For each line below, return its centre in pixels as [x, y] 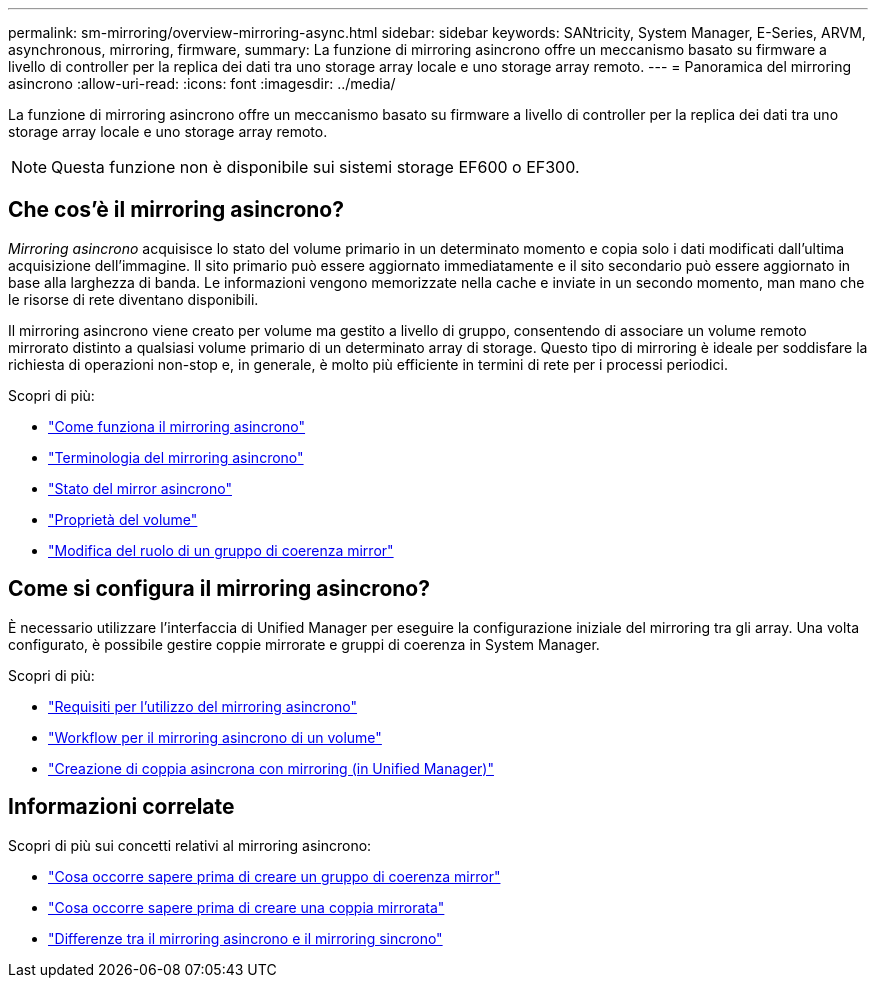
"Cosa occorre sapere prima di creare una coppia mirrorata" [246, 907]
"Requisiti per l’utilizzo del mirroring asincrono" [203, 706]
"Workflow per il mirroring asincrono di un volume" [215, 737]
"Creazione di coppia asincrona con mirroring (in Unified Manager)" [271, 768]
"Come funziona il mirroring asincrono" [177, 426]
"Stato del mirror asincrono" [140, 488]
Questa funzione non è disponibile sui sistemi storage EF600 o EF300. [315, 167]
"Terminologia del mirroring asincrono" [176, 457]
